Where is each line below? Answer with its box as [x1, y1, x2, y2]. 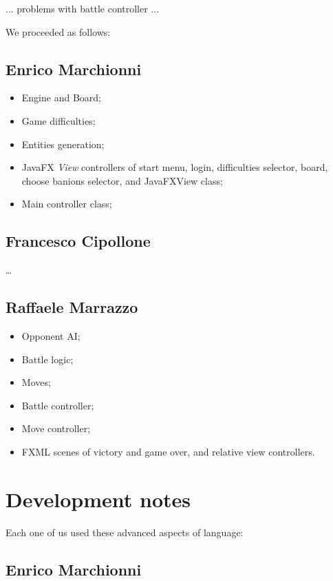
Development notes [6, 485, 191, 513]
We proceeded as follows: [6, 24, 111, 39]
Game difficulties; [21, 113, 96, 128]
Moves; [21, 375, 51, 389]
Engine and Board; [21, 90, 101, 105]
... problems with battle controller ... [6, 1, 160, 15]
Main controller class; [21, 196, 112, 211]
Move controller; [21, 421, 91, 436]
